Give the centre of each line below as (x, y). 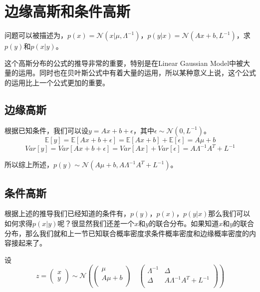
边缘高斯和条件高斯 (68, 11)
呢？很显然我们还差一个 (96, 223)
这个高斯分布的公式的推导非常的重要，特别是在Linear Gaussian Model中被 (124, 63)
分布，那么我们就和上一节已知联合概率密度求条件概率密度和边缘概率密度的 (127, 233)
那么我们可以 (229, 213)
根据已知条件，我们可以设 (46, 130)
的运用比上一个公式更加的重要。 (57, 82)
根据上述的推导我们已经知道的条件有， (67, 213)
